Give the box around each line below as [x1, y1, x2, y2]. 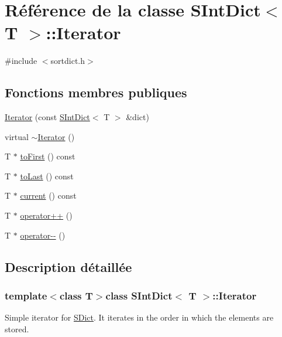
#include [5, 55, 37, 67]
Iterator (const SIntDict [5, 111, 90, 123]
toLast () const [20, 169, 74, 182]
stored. [5, 322, 29, 335]
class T [59, 288, 93, 302]
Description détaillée [5, 257, 132, 275]
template [5, 288, 47, 302]
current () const [20, 189, 77, 202]
